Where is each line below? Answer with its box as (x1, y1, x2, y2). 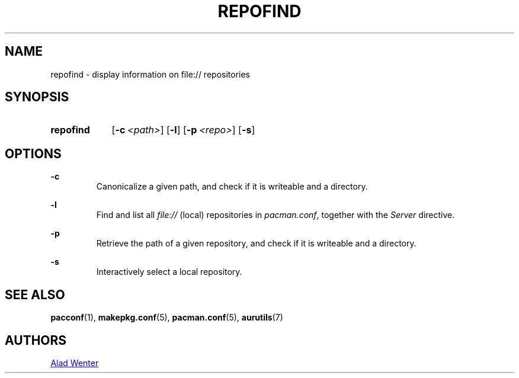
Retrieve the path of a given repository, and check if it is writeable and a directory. (96, 238, 417, 249)
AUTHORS (5, 332, 67, 348)
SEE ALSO (5, 287, 65, 302)
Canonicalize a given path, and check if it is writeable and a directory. (96, 181, 368, 192)
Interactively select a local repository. (96, 267, 242, 277)
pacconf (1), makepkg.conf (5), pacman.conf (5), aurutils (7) (50, 312, 283, 323)
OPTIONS (5, 146, 62, 161)
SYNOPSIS (5, 89, 69, 105)
